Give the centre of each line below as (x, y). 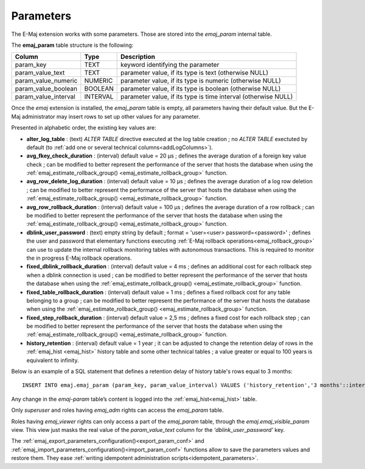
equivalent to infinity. (53, 360)
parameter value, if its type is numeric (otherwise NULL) (201, 81)
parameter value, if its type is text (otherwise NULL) (195, 73)
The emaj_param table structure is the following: (72, 45)
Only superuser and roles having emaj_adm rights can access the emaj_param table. (118, 410)
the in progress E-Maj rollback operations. (79, 258)
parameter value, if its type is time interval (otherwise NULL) (207, 97)
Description (138, 57)
